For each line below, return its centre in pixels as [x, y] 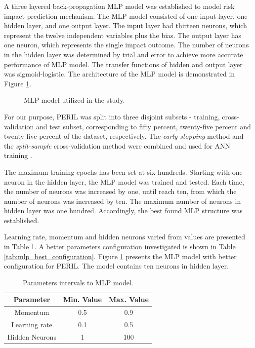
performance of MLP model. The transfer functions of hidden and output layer [123, 64]
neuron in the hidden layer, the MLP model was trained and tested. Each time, [124, 181]
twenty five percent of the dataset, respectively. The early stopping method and [124, 136]
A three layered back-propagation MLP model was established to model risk [119, 6]
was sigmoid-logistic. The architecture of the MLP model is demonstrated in [120, 74]
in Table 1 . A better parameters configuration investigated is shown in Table [120, 247]
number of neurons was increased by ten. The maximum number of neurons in [123, 201]
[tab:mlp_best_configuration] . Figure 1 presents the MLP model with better [120, 256]
